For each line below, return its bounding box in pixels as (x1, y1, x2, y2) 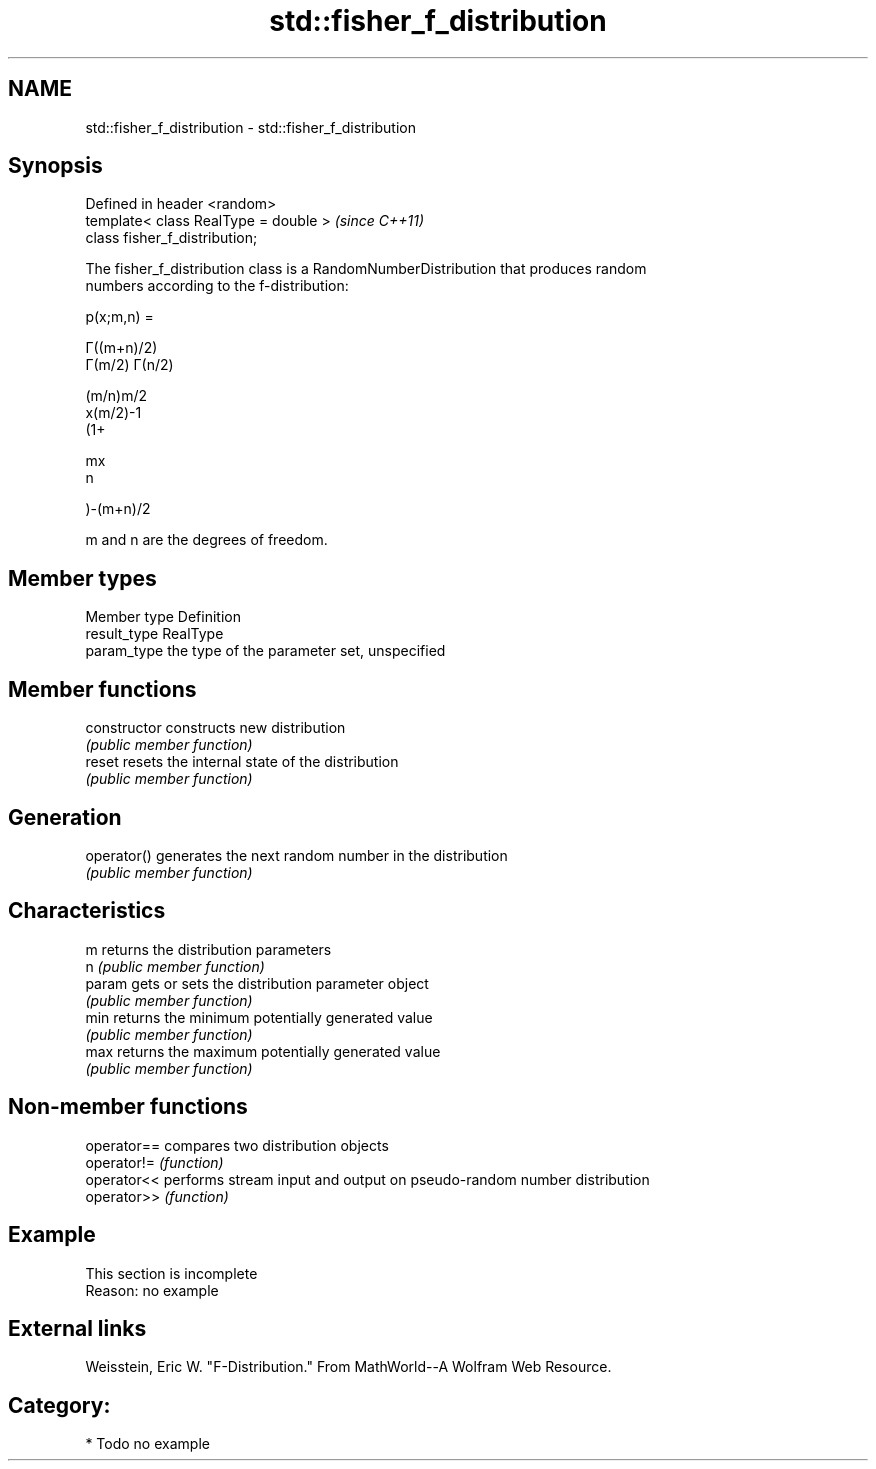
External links (8, 1315, 147, 1341)
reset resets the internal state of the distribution (85, 753, 399, 771)
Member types (8, 565, 157, 591)
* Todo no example (85, 1435, 210, 1453)
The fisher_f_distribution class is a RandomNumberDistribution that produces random (85, 260, 647, 278)
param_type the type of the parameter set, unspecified (85, 642, 446, 660)
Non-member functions (8, 1094, 248, 1120)
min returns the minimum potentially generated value (85, 1008, 433, 1026)
